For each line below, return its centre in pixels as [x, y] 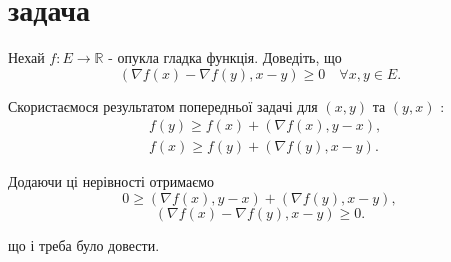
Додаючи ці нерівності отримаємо [111, 181]
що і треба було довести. [84, 244]
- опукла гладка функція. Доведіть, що [225, 57]
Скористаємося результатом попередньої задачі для [163, 105]
